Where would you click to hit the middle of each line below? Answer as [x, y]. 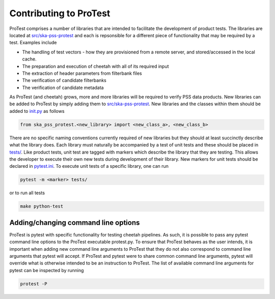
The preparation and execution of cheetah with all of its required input [95, 66]
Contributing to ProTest [60, 13]
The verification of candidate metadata [63, 87]
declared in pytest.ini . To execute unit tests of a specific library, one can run [89, 166]
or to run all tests [27, 193]
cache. [29, 59]
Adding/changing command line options [75, 222]
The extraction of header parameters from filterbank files [82, 73]
